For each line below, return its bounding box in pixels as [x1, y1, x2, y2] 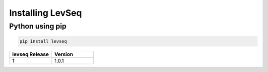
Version [54, 51, 73, 58]
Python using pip [9, 22, 67, 31]
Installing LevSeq [9, 7, 82, 18]
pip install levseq [19, 38, 67, 44]
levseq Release [12, 51, 49, 58]
